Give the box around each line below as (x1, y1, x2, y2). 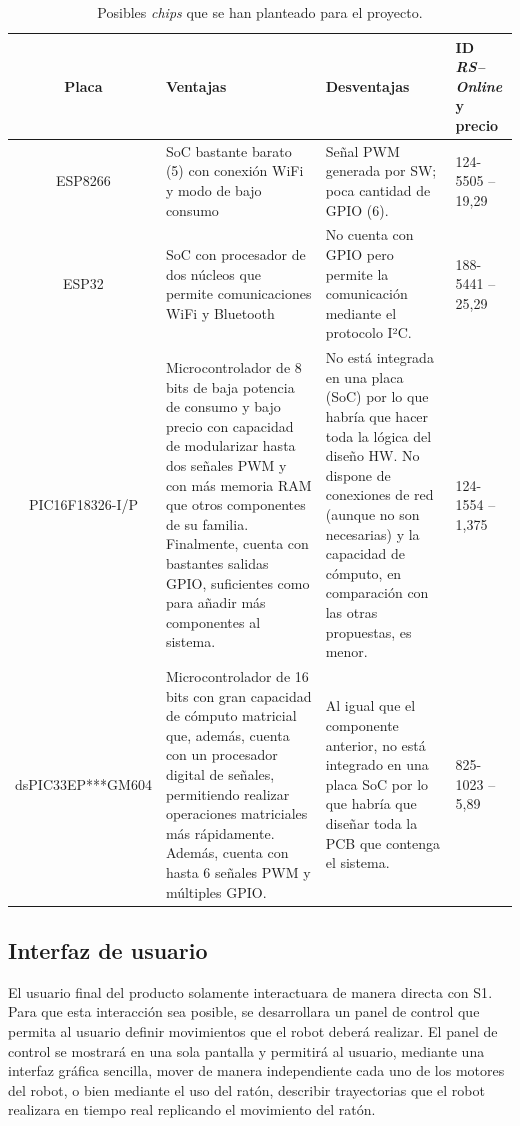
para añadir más (165, 592, 266, 613)
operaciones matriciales (165, 803, 308, 824)
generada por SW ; (325, 160, 437, 181)
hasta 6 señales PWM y (165, 861, 311, 882)
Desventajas (325, 75, 410, 96)
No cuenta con (325, 224, 414, 245)
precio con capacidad (165, 415, 294, 436)
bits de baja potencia (165, 376, 295, 397)
